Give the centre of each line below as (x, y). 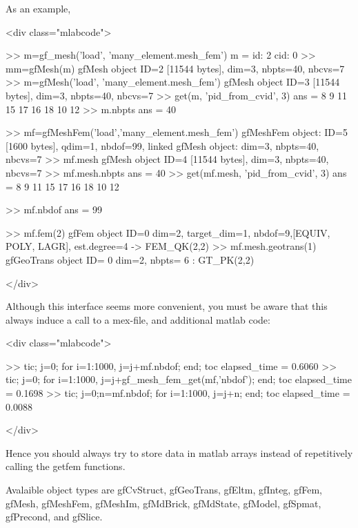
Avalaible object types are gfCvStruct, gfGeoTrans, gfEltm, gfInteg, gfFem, (164, 490)
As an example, (38, 8)
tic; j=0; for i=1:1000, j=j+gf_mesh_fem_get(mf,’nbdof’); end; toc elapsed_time (179, 379)
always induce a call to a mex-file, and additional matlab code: (138, 319)
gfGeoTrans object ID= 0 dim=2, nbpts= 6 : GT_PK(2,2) (130, 259)
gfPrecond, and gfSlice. (54, 517)
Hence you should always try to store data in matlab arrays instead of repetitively (179, 452)
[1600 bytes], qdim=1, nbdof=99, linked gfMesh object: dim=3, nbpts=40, (162, 145)
